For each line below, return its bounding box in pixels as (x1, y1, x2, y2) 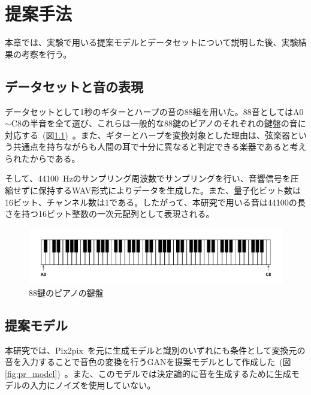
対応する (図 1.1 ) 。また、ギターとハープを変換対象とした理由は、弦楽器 (5, 128, 290, 141)
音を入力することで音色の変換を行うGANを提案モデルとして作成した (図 (5, 355, 291, 368)
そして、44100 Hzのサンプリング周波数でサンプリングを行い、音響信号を (5, 172, 291, 185)
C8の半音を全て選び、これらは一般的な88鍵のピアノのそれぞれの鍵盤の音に (11, 117, 306, 129)
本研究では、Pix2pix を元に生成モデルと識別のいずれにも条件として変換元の (5, 343, 306, 356)
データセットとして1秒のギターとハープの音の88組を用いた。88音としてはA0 (5, 105, 304, 117)
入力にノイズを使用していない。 (29, 379, 156, 391)
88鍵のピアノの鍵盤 (29, 286, 104, 298)
